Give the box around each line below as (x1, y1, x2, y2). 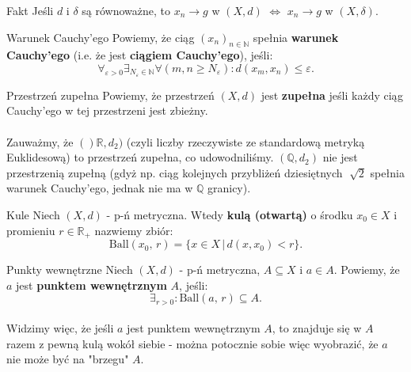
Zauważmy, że (6, 133, 74, 150)
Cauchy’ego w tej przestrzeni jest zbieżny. (6, 102, 208, 119)
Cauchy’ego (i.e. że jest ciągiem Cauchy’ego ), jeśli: (6, 47, 273, 63)
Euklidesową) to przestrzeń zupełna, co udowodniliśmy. (6, 149, 274, 165)
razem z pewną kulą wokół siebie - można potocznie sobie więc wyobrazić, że (6, 335, 379, 351)
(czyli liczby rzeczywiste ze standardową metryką (126, 133, 365, 150)
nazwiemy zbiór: (94, 222, 173, 238)
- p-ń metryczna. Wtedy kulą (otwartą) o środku (106, 207, 353, 222)
